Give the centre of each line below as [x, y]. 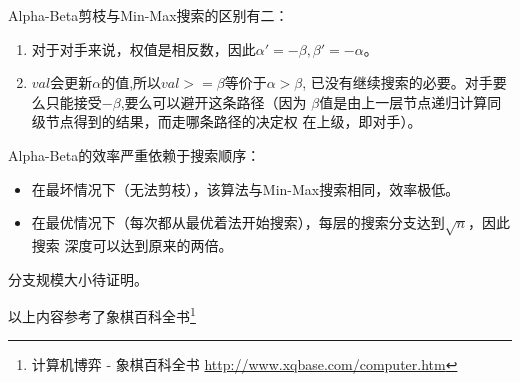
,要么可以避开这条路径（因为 [213, 101]
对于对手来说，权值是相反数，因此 [143, 48]
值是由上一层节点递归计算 [403, 101]
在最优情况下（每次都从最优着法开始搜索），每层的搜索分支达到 [238, 222]
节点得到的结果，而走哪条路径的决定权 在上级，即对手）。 [233, 121]
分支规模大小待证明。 [78, 278]
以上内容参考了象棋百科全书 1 [102, 314]
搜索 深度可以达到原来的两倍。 [132, 244]
